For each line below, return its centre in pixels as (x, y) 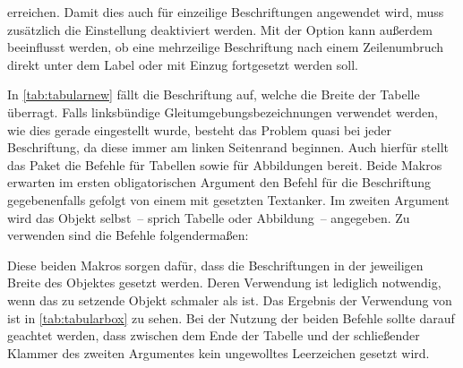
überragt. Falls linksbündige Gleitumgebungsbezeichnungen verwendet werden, (223, 111)
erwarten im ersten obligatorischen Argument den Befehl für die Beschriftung (219, 182)
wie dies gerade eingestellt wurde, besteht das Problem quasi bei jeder (199, 129)
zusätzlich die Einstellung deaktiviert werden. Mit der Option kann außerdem (220, 29)
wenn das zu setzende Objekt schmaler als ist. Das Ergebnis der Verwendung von (230, 300)
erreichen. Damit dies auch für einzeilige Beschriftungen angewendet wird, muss (226, 12)
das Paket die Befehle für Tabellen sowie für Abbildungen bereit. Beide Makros (225, 164)
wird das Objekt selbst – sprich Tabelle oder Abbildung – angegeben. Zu (209, 217)
